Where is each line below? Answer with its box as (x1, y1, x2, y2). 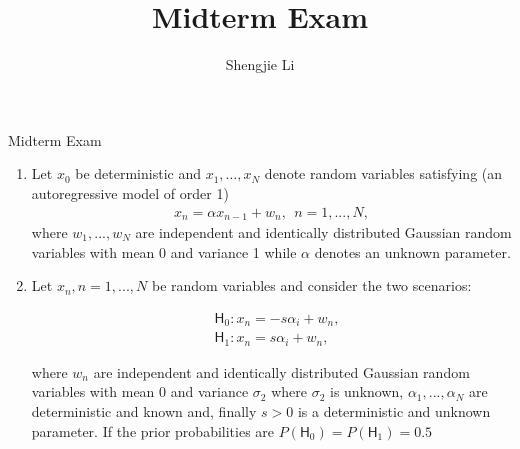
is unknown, (330, 381, 404, 402)
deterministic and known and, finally (31, 400, 257, 421)
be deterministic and (75, 163, 201, 184)
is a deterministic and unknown (297, 400, 491, 421)
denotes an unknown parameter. (314, 241, 511, 262)
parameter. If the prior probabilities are (31, 420, 275, 441)
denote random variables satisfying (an (264, 163, 503, 184)
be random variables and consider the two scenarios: (151, 275, 472, 296)
